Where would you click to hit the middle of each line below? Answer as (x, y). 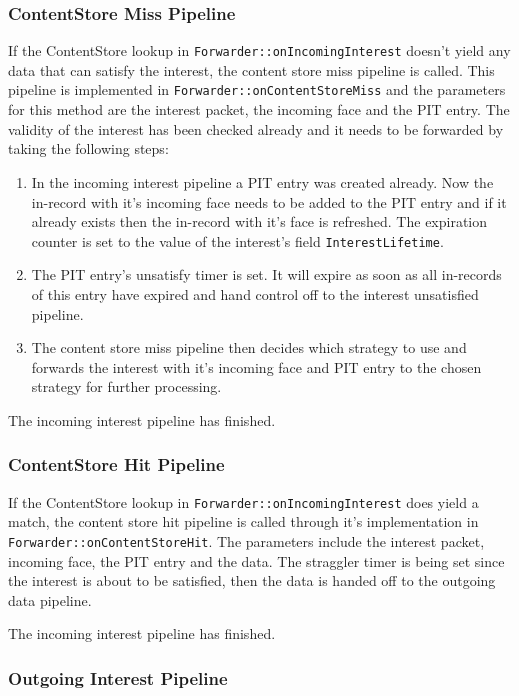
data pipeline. (50, 599)
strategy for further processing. (126, 386)
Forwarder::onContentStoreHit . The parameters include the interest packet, (246, 540)
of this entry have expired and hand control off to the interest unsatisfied (255, 293)
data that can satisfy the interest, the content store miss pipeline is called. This (251, 69)
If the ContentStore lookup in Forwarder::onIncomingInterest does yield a (243, 501)
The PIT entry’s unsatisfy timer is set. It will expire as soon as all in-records (266, 274)
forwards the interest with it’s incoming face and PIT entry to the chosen (256, 366)
